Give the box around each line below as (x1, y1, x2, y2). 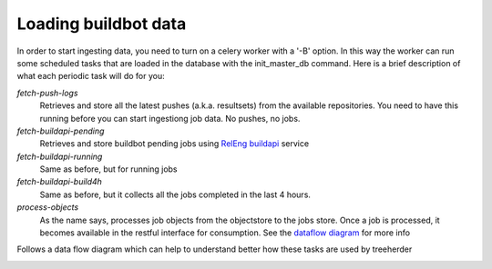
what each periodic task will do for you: (16, 71, 165, 82)
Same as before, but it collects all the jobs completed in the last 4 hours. (39, 189, 312, 200)
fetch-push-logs (16, 87, 78, 98)
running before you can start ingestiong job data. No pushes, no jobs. (39, 113, 301, 124)
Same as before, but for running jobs (39, 164, 178, 174)
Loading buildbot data (16, 14, 187, 34)
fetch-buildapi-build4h (16, 176, 102, 187)
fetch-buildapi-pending (16, 125, 105, 136)
